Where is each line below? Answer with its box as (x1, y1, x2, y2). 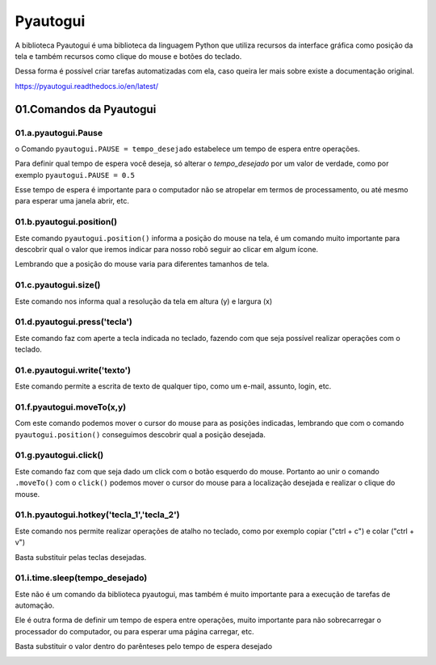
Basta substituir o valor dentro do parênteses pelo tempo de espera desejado (15, 642, 273, 651)
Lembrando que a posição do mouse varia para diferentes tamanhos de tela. (15, 259, 270, 269)
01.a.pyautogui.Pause (15, 127, 103, 138)
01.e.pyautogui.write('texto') (15, 364, 132, 376)
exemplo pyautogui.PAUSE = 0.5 (15, 170, 135, 179)
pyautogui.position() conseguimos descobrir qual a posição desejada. (15, 429, 266, 440)
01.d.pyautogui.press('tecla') (15, 316, 132, 327)
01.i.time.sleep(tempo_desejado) (15, 572, 148, 583)
